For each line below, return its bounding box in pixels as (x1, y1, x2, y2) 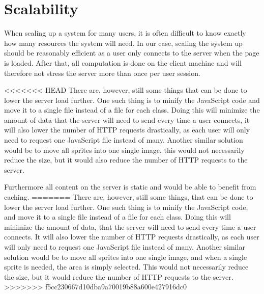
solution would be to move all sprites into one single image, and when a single (4, 251, 247, 262)
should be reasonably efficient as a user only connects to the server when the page (4, 47, 259, 58)
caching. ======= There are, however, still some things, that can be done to (4, 192, 253, 202)
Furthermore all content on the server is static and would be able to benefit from (4, 181, 256, 192)
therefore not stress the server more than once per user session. (4, 67, 200, 78)
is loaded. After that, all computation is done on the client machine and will (4, 57, 242, 68)
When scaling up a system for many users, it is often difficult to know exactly (4, 28, 246, 38)
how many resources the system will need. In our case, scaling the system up (4, 37, 243, 48)
